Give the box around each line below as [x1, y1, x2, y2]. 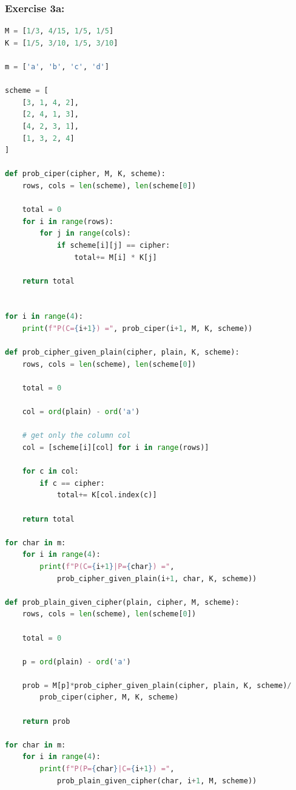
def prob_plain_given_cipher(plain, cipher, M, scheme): [5, 598, 240, 607]
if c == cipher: [39, 478, 105, 488]
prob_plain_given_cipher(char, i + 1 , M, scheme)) [56, 776, 257, 785]
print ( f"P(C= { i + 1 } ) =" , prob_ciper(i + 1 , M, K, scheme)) [22, 324, 253, 333]
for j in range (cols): [39, 229, 131, 238]
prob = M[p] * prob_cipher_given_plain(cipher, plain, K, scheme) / [22, 681, 292, 690]
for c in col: [22, 467, 79, 476]
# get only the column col [22, 431, 131, 440]
